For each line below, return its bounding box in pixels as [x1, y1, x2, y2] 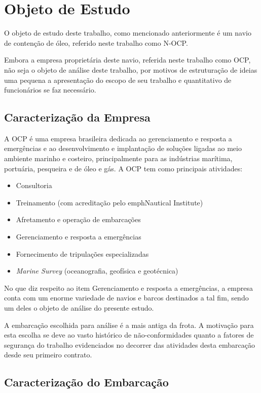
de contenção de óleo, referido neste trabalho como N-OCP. [4, 37, 188, 48]
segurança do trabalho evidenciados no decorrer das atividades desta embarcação [4, 339, 255, 350]
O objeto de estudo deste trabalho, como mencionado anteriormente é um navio [4, 27, 251, 38]
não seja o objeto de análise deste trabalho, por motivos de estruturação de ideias [4, 64, 257, 75]
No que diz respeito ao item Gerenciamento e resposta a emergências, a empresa [4, 282, 253, 293]
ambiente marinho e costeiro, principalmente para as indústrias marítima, [4, 153, 233, 164]
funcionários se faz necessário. [4, 84, 96, 95]
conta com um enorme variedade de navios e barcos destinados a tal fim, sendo [4, 292, 249, 303]
